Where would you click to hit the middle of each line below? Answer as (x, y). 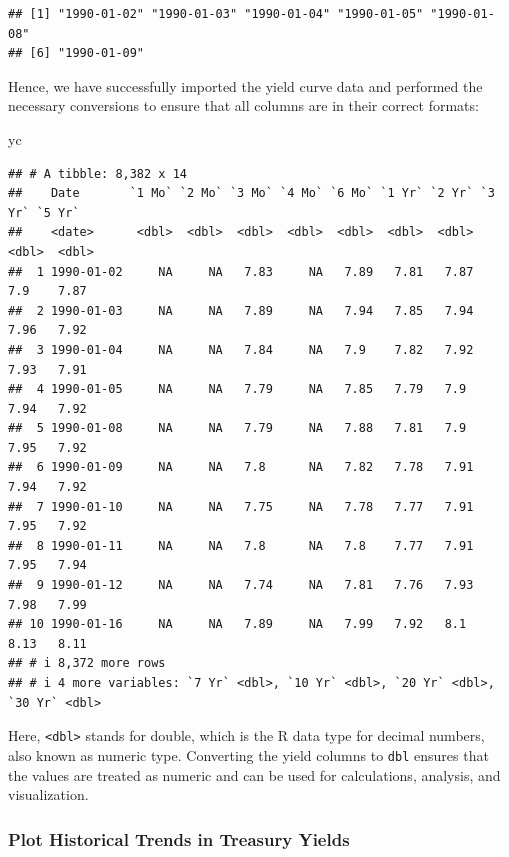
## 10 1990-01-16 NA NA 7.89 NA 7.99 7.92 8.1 (237, 624)
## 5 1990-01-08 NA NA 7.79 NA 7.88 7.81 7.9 (237, 428)
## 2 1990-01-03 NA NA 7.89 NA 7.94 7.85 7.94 (241, 310)
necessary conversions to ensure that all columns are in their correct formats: (243, 105)
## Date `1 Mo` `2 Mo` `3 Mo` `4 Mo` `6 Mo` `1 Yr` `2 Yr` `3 (251, 193)
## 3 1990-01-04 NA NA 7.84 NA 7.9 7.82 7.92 (241, 349)
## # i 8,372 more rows (87, 663)
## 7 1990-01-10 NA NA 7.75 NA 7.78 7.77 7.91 (241, 506)
